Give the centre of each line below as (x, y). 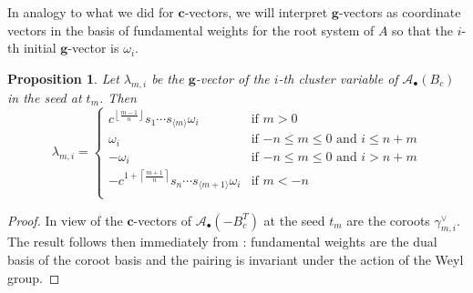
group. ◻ (34, 277)
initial (40, 48)
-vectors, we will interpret (256, 12)
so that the (423, 30)
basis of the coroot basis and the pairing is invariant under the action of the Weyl (236, 260)
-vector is (93, 48)
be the (168, 78)
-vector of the (232, 78)
